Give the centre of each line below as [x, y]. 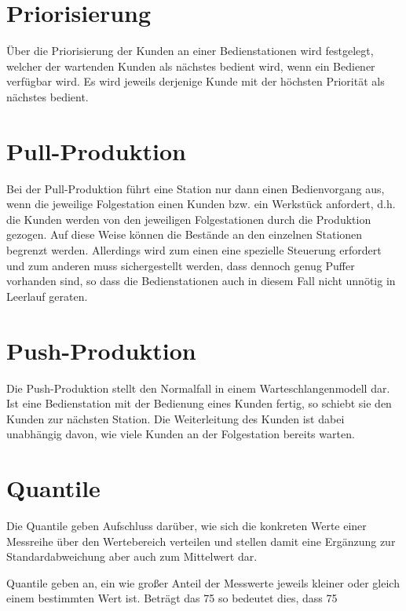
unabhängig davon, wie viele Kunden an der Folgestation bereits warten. [181, 434]
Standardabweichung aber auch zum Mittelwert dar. [132, 556]
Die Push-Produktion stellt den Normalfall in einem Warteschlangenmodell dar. [198, 388]
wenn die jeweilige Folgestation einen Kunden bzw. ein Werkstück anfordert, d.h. [201, 204]
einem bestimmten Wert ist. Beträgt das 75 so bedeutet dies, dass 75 [172, 598]
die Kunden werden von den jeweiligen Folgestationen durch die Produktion [189, 219]
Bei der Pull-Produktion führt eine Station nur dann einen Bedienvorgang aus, [196, 188]
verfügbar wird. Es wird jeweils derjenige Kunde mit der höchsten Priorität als [196, 81]
